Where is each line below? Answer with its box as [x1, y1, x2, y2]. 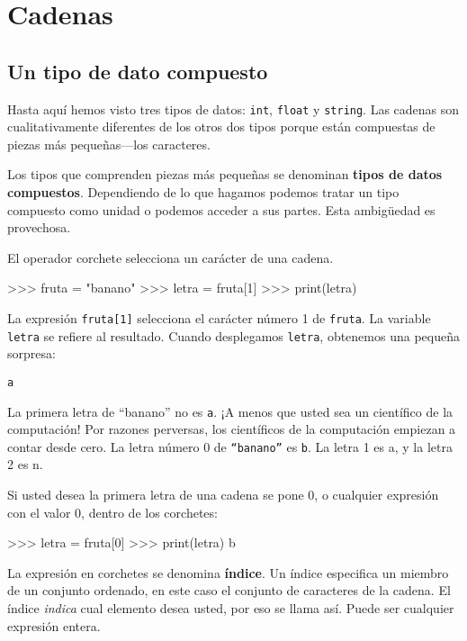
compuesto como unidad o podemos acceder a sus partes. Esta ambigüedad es [7, 200, 436, 219]
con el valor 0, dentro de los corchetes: [7, 502, 218, 521]
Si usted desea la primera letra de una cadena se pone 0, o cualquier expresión [7, 485, 439, 504]
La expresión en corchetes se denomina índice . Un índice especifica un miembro [7, 563, 449, 582]
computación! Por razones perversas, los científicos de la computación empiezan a [7, 420, 456, 438]
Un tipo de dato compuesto [7, 57, 268, 85]
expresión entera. [7, 616, 101, 635]
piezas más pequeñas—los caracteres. [7, 134, 211, 153]
